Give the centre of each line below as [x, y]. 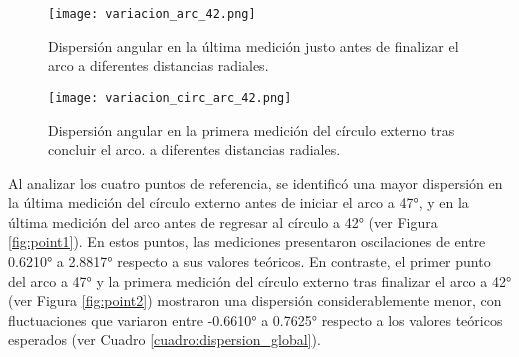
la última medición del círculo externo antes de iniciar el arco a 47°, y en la [238, 202]
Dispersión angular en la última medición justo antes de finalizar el [253, 45]
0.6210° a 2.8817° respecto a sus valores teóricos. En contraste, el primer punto [249, 261]
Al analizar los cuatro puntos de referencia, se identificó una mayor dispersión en [255, 182]
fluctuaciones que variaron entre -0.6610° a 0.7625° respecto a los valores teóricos [255, 319]
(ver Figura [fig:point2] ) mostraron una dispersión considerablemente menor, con [255, 300]
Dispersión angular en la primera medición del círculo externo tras [251, 129]
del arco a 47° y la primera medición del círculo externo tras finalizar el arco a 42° [260, 280]
